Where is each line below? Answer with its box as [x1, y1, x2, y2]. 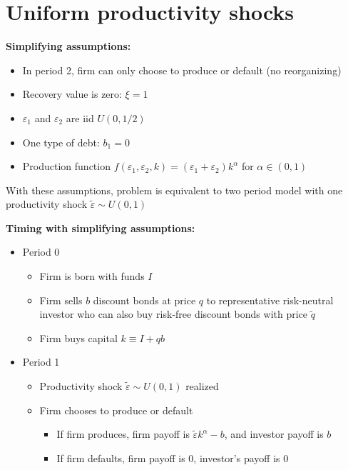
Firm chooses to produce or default [39, 402, 193, 417]
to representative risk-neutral [206, 292, 334, 307]
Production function [22, 159, 111, 174]
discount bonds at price [93, 292, 196, 307]
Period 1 [22, 354, 60, 369]
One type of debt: [22, 134, 100, 149]
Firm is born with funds [39, 269, 145, 284]
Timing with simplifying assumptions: [6, 220, 195, 235]
